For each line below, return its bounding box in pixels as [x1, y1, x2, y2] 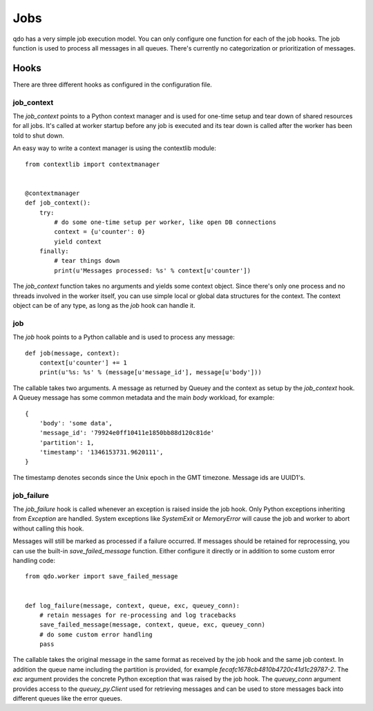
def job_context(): [25, 199, 91, 207]
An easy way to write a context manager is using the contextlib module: [12, 144, 217, 152]
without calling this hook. [12, 524, 84, 533]
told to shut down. [12, 131, 65, 140]
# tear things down [54, 257, 120, 265]
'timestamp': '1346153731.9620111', [39, 448, 164, 456]
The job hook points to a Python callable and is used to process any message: [12, 333, 235, 342]
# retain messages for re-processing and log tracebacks [39, 611, 236, 619]
